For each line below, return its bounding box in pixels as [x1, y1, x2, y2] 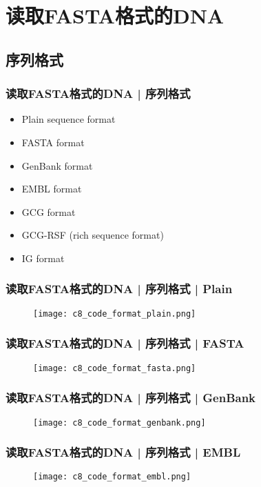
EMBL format [21, 181, 82, 196]
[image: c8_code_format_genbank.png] [33, 417, 206, 428]
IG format [21, 250, 65, 265]
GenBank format [21, 158, 93, 172]
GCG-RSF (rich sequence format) [21, 228, 164, 242]
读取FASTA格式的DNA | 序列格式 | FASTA [6, 335, 244, 352]
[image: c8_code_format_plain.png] [33, 308, 196, 319]
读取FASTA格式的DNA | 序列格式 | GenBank [6, 389, 256, 406]
